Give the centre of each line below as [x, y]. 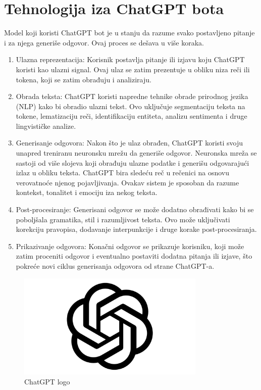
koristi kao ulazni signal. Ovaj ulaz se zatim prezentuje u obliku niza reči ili [133, 69]
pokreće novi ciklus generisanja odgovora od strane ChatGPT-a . [115, 266]
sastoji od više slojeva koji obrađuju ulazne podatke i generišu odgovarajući [133, 162]
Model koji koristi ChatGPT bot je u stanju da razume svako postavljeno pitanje [129, 33]
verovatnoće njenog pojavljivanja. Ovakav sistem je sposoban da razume [127, 182]
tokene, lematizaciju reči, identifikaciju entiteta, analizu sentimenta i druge [132, 116]
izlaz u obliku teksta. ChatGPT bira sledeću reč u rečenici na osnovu [122, 173]
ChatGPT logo [47, 381]
